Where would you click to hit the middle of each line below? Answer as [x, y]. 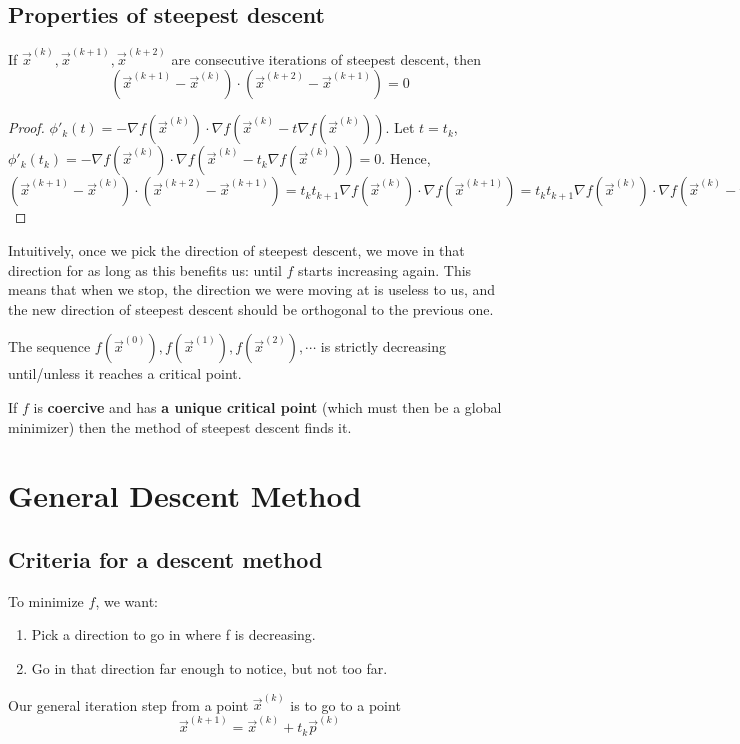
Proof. [26, 127]
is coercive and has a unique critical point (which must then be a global [267, 407]
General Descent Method [185, 495]
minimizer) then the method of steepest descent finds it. [180, 426]
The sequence [49, 346]
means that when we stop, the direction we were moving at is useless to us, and [252, 289]
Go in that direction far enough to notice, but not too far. [209, 667]
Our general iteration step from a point [128, 704]
